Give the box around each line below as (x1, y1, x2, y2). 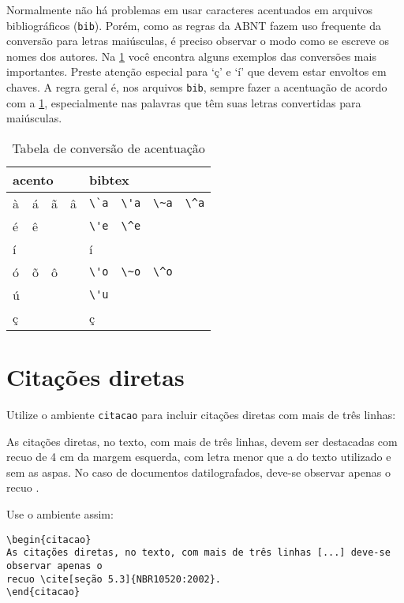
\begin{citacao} (6, 534, 92, 545)
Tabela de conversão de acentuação (12, 138, 205, 157)
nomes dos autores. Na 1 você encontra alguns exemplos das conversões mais (6, 47, 376, 64)
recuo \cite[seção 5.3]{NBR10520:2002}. (6, 573, 222, 585)
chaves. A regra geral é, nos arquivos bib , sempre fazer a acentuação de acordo (6, 79, 387, 96)
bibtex (88, 170, 129, 189)
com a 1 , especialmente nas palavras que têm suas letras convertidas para (6, 94, 361, 110)
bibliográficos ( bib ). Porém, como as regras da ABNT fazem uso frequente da (6, 17, 382, 33)
